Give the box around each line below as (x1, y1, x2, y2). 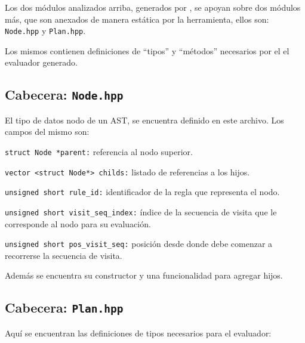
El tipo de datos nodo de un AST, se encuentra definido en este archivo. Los (5, 113, 284, 126)
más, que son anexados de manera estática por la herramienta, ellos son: (5, 13, 269, 25)
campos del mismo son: (5, 125, 90, 138)
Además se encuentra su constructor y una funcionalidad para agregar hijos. (5, 269, 283, 282)
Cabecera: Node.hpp (5, 85, 124, 104)
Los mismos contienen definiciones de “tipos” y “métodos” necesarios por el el (5, 44, 289, 57)
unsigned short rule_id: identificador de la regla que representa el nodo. (5, 186, 280, 198)
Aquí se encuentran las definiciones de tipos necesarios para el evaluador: (5, 326, 272, 339)
